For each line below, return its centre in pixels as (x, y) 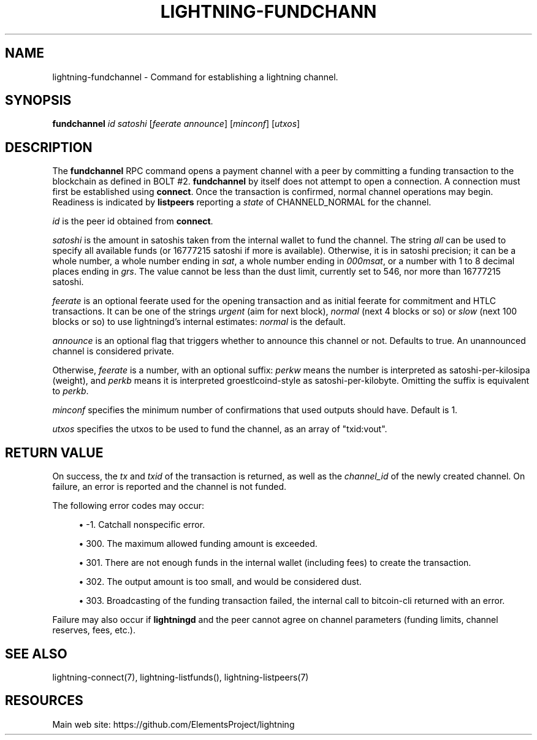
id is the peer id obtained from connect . (133, 221)
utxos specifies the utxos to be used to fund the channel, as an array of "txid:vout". (220, 429)
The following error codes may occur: (128, 506)
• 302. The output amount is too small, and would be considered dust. (220, 582)
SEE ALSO (36, 654)
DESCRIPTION (49, 147)
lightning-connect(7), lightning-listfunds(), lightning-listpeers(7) (181, 677)
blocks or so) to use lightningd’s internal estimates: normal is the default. (199, 322)
